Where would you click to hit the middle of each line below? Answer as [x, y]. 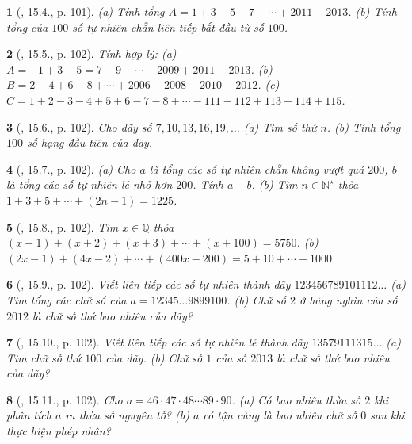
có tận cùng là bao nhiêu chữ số [280, 415]
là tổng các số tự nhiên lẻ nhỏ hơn [90, 184]
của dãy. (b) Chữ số [154, 357]
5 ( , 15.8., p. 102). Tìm [63, 226]
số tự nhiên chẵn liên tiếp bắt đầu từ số [168, 27]
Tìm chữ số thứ [44, 357]
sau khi [387, 415]
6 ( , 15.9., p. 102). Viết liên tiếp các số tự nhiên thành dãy [149, 284]
